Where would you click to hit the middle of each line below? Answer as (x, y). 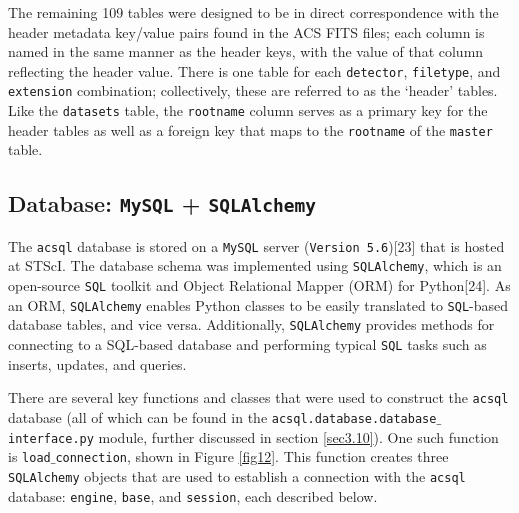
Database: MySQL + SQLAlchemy (162, 203)
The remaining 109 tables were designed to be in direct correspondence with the (253, 12)
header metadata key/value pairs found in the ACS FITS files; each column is (246, 31)
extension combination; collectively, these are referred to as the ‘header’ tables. (253, 90)
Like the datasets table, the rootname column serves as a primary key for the (248, 110)
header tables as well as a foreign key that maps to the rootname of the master (250, 129)
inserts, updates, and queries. (97, 363)
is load (29, 456)
